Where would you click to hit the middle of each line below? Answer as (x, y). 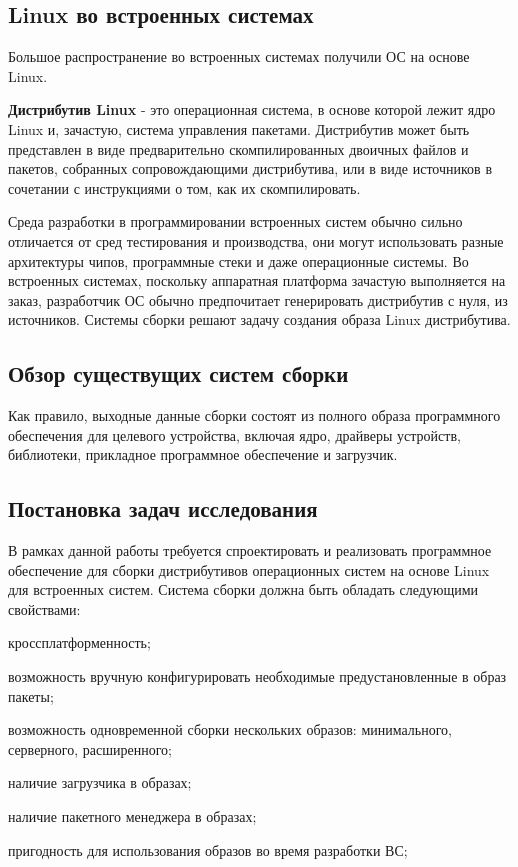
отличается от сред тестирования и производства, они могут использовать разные (256, 240)
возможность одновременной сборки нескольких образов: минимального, (230, 729)
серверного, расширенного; (90, 748)
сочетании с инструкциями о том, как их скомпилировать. (184, 187)
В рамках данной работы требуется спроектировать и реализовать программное (250, 550)
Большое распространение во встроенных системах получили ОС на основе (239, 56)
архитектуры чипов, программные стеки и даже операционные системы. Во (238, 260)
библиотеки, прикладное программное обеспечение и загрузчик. (203, 454)
